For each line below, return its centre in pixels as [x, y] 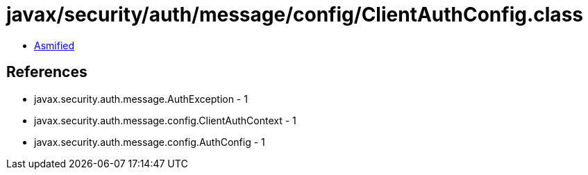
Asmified [54, 45]
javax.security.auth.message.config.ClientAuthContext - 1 [165, 120]
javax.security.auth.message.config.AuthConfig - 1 [150, 142]
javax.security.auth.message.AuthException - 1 [141, 99]
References [47, 72]
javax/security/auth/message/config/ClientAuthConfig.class [295, 15]
